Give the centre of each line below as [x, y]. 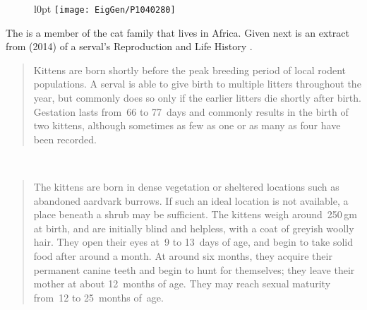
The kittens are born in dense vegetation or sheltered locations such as [186, 186]
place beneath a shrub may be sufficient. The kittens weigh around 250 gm [195, 214]
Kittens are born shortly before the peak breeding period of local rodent [190, 70]
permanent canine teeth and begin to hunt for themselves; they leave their [194, 269]
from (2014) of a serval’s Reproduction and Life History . [129, 46]
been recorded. [65, 139]
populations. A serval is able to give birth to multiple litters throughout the [197, 84]
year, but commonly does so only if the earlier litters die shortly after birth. [197, 98]
